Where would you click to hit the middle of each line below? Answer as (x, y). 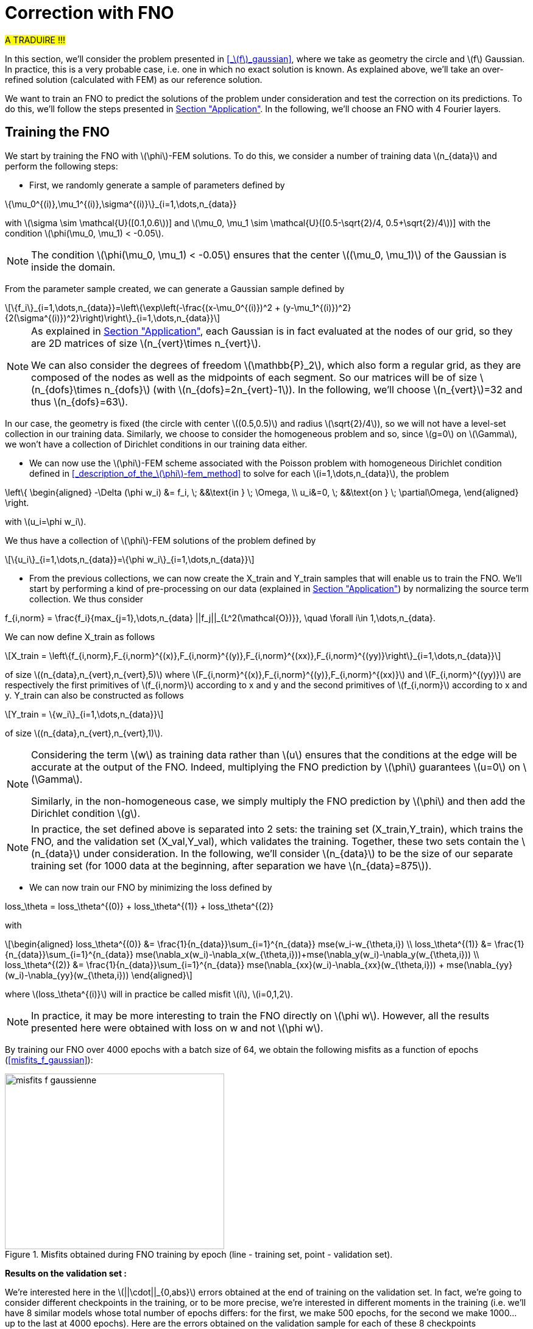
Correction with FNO (90, 13)
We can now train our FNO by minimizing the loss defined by (151, 887)
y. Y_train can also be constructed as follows (94, 695)
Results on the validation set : (66, 1273)
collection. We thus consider (86, 599)
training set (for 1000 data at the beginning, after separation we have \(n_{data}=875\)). (231, 865)
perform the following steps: (62, 166)
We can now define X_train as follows (80, 636)
